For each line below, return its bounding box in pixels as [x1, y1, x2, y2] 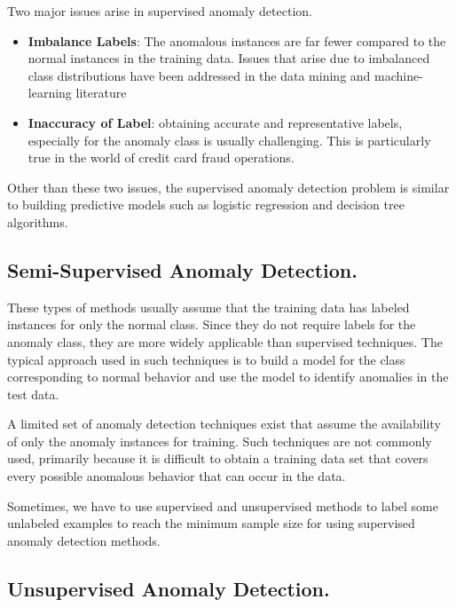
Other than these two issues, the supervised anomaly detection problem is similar [7, 177, 450, 196]
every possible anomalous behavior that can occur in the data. [7, 467, 346, 485]
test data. [7, 384, 59, 403]
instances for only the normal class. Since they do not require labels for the [7, 315, 416, 334]
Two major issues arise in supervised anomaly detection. [7, 2, 312, 20]
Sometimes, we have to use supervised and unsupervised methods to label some [7, 496, 438, 515]
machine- [374, 66, 423, 84]
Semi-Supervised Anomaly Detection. [7, 256, 358, 283]
